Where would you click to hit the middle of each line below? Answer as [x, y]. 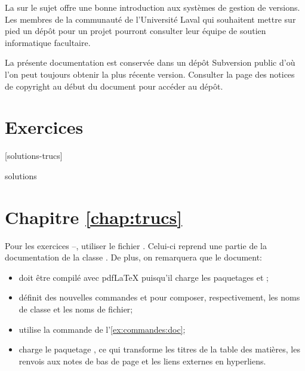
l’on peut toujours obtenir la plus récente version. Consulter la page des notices [150, 74]
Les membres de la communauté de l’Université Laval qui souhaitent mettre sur [150, 19]
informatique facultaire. [48, 42]
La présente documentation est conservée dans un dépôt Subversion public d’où [150, 62]
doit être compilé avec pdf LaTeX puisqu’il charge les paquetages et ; [144, 277]
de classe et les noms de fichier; [76, 309]
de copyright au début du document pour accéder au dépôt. [114, 86]
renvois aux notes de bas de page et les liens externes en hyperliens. [142, 361]
